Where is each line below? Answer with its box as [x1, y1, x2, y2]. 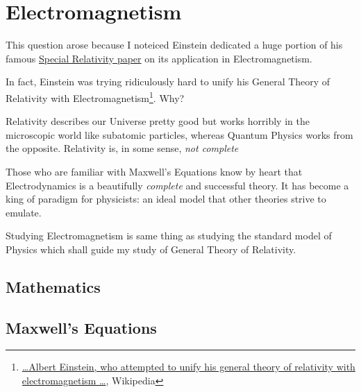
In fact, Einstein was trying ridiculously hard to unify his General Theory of [6, 74, 330, 89]
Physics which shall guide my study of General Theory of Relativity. [6, 241, 296, 256]
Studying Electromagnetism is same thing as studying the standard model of [6, 228, 332, 243]
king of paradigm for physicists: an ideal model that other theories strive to [6, 191, 326, 206]
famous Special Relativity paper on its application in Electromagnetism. [6, 51, 312, 65]
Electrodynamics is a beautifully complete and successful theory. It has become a [6, 178, 349, 192]
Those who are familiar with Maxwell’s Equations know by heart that [6, 164, 303, 178]
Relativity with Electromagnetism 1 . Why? [6, 88, 185, 105]
